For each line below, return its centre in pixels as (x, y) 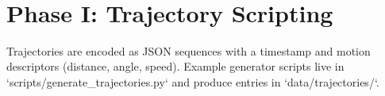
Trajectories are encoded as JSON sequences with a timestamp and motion (189, 50)
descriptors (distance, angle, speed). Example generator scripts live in (175, 66)
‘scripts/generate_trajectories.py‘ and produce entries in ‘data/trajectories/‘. (193, 81)
